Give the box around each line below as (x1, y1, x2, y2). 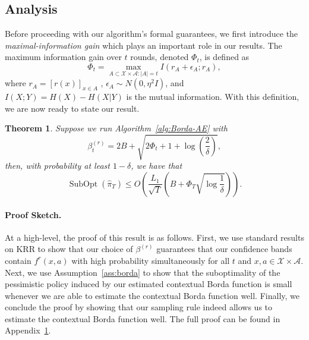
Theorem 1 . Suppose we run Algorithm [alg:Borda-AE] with (5, 122, 228, 134)
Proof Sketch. (5, 208, 62, 221)
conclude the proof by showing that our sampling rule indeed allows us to (5, 301, 273, 313)
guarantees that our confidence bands (156, 243, 292, 255)
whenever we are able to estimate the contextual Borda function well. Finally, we (5, 289, 299, 301)
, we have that (131, 159, 182, 172)
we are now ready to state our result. (5, 102, 140, 114)
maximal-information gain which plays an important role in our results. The (5, 39, 282, 51)
